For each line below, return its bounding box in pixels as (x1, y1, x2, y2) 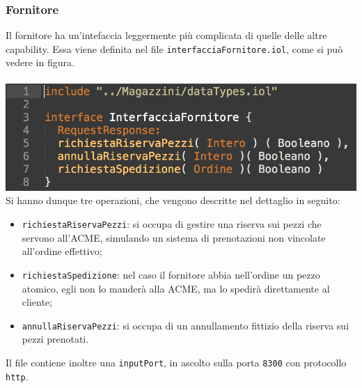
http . (6, 368, 29, 383)
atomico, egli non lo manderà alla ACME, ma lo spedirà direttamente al (22, 281, 330, 295)
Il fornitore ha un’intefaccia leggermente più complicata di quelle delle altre (6, 28, 327, 42)
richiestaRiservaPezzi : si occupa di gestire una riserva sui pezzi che (22, 217, 322, 231)
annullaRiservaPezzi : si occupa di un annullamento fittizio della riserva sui (22, 318, 349, 332)
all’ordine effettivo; (22, 244, 102, 258)
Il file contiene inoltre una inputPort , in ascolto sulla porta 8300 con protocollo (6, 355, 347, 369)
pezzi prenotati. (22, 332, 89, 346)
